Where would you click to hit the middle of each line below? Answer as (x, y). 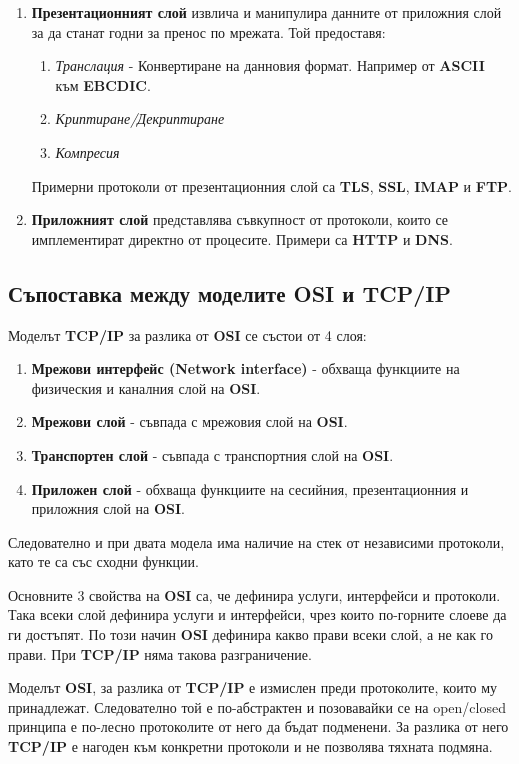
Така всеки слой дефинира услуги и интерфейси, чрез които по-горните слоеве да (257, 614)
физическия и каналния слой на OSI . (146, 387)
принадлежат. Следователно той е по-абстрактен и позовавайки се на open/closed (257, 706)
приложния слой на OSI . (108, 508)
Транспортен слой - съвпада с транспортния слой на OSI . (212, 454)
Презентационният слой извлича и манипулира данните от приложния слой (266, 12)
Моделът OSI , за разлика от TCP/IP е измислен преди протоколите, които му (253, 687)
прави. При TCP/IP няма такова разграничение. (160, 653)
